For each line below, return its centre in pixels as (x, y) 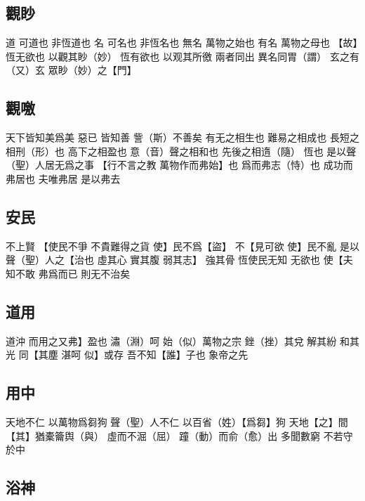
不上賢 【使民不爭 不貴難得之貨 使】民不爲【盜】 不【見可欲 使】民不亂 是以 (182, 246)
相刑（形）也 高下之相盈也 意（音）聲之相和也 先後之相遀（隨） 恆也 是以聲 (181, 151)
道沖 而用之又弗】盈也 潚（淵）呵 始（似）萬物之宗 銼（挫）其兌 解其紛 (171, 340)
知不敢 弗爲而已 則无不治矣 (68, 273)
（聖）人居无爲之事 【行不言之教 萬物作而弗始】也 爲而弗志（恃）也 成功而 (179, 165)
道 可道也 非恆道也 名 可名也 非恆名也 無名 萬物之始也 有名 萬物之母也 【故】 (182, 43)
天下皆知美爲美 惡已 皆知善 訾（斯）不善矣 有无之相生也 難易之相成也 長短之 (182, 137)
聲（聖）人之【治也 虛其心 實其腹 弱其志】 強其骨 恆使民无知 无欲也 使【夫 (179, 260)
